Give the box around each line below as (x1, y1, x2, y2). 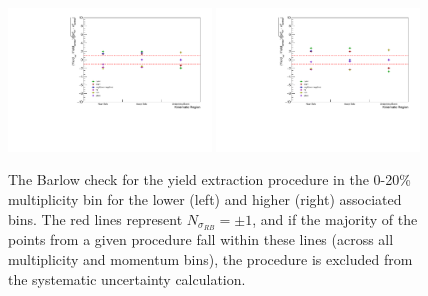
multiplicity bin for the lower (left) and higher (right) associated (8, 189, 402, 210)
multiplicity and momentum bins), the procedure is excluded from (8, 249, 413, 270)
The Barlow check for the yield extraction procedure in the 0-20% (8, 169, 411, 190)
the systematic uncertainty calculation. (8, 268, 246, 289)
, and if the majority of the (252, 208, 418, 229)
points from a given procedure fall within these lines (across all (8, 229, 394, 250)
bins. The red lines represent (8, 208, 183, 229)
